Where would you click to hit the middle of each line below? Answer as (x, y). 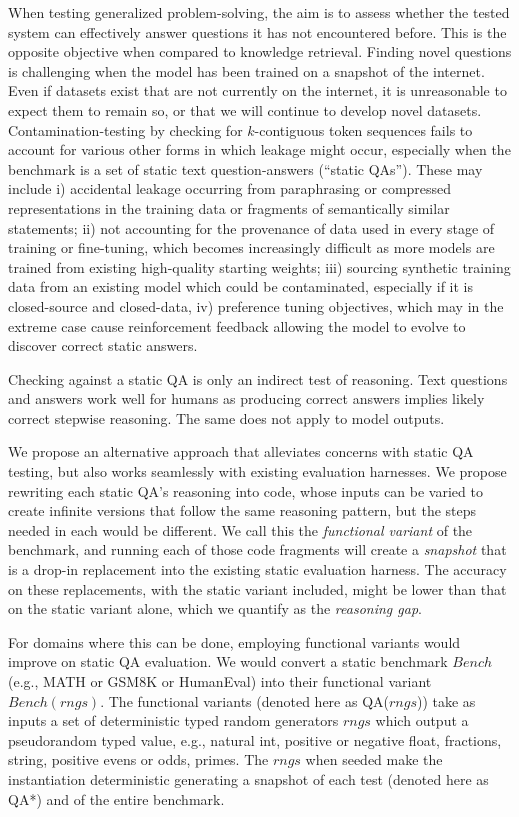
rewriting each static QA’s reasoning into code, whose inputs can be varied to (245, 490)
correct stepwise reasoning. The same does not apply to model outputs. (226, 417)
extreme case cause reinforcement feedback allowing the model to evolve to (237, 325)
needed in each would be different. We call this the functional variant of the (240, 529)
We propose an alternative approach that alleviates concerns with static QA (241, 451)
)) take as (446, 700)
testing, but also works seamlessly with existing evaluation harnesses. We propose (257, 471)
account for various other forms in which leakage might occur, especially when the (259, 149)
